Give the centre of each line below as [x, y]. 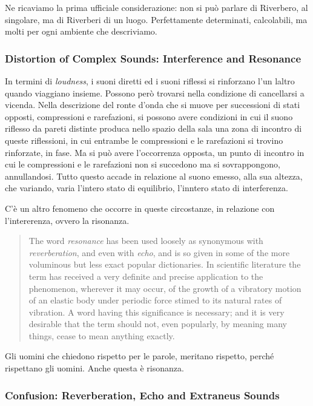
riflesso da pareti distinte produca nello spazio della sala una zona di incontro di [153, 128]
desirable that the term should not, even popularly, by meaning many [158, 324]
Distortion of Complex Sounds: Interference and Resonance [153, 58]
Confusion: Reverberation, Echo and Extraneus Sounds [142, 395]
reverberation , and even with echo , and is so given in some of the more [159, 252]
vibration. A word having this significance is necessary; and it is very [156, 312]
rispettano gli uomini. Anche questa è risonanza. [94, 368]
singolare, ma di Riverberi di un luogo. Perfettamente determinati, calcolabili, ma [156, 19]
